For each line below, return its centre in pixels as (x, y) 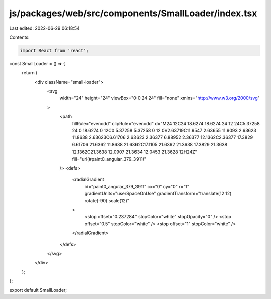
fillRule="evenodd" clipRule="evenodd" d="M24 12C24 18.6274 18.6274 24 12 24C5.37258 (166, 123)
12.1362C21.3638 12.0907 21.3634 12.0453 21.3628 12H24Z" (135, 152)
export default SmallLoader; (38, 290)
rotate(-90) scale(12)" (107, 200)
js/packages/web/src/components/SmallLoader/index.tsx (133, 13)
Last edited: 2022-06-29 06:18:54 (44, 28)
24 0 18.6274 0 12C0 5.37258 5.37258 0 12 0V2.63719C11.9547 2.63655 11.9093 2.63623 (164, 131)
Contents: (19, 37)
